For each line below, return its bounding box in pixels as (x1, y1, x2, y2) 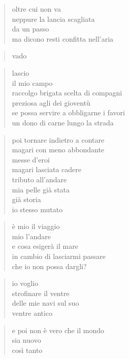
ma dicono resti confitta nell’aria (12, 33, 114, 44)
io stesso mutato (12, 204, 63, 214)
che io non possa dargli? (12, 260, 87, 271)
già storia (12, 194, 41, 205)
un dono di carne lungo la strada (12, 117, 114, 127)
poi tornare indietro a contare (12, 134, 105, 145)
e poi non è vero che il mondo (12, 324, 105, 335)
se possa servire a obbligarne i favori (12, 107, 125, 118)
